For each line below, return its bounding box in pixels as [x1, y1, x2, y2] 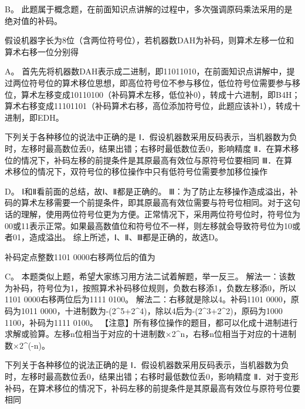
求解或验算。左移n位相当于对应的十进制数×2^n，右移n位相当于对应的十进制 [5, 328, 297, 340]
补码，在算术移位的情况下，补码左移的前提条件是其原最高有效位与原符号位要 [5, 381, 300, 394]
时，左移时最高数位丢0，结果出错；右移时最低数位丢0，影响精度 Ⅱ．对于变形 [5, 370, 299, 383]
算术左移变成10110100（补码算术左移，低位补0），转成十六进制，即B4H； [21, 88, 300, 100]
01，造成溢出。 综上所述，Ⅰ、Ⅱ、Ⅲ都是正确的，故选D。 [12, 231, 223, 243]
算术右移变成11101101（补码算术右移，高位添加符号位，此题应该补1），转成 [5, 100, 292, 112]
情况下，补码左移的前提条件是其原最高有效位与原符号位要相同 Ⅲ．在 [21, 154, 284, 166]
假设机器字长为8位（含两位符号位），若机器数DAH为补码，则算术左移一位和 [5, 34, 294, 46]
